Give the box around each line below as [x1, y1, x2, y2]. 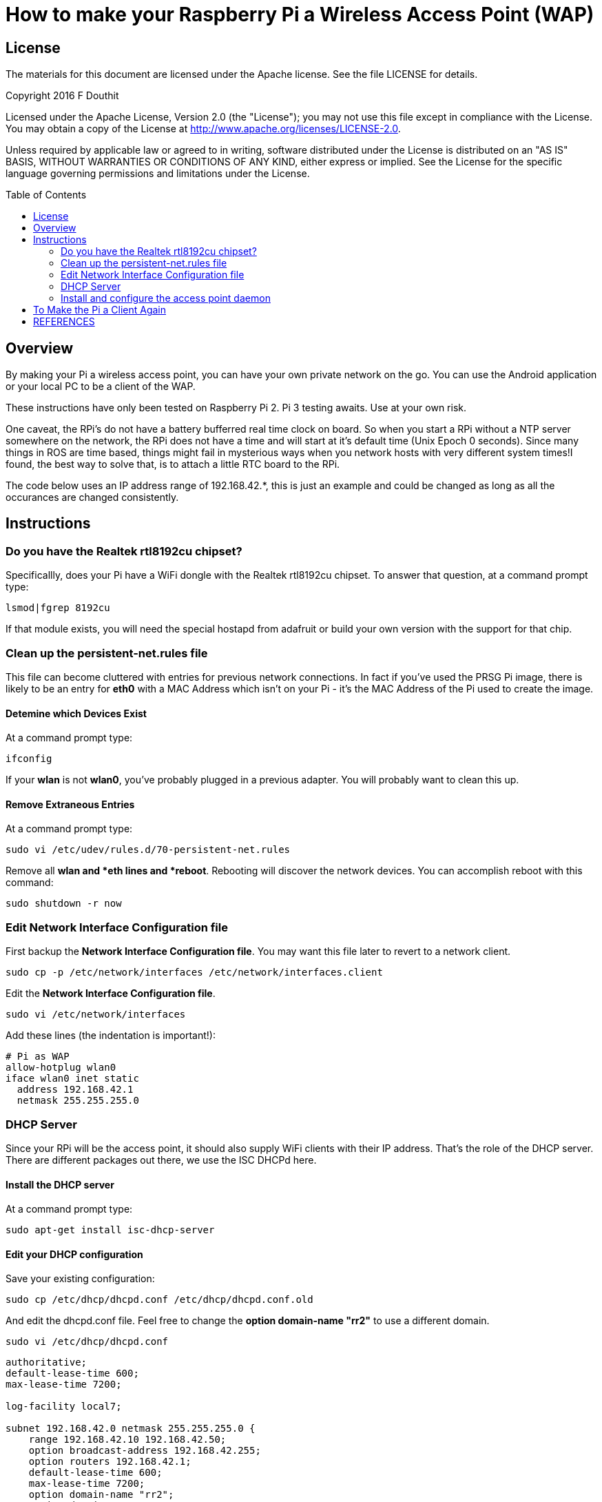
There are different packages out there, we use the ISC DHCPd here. [6, 1153, 317, 1166]
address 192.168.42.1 [17, 1084, 134, 1095]
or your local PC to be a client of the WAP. [6, 380, 196, 393]
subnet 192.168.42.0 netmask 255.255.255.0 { [6, 1423, 256, 1434]
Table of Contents [6, 189, 87, 201]
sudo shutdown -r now [6, 898, 122, 909]
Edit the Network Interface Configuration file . [6, 987, 216, 1000]
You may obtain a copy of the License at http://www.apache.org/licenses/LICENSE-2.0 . [6, 123, 401, 135]
